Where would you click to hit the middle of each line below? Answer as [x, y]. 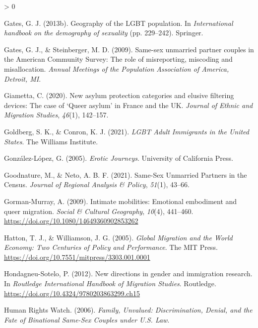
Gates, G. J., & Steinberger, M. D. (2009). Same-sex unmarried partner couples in [129, 49]
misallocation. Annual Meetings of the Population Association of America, [117, 68]
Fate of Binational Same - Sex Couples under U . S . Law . [87, 319]
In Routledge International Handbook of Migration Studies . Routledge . [110, 283]
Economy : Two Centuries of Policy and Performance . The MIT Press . [111, 247]
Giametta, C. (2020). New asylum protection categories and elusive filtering [119, 95]
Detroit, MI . [23, 78]
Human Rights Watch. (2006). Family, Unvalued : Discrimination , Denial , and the [128, 310]
